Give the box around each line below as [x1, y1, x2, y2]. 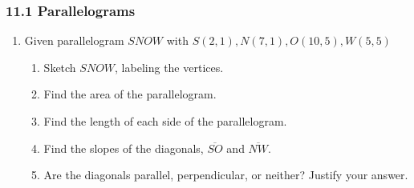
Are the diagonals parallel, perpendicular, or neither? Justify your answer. [43, 166, 408, 183]
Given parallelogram [24, 32, 124, 49]
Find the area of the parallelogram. [43, 86, 217, 102]
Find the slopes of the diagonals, [43, 139, 204, 156]
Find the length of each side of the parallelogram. [43, 113, 287, 129]
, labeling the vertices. [115, 58, 224, 75]
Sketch [43, 58, 76, 75]
